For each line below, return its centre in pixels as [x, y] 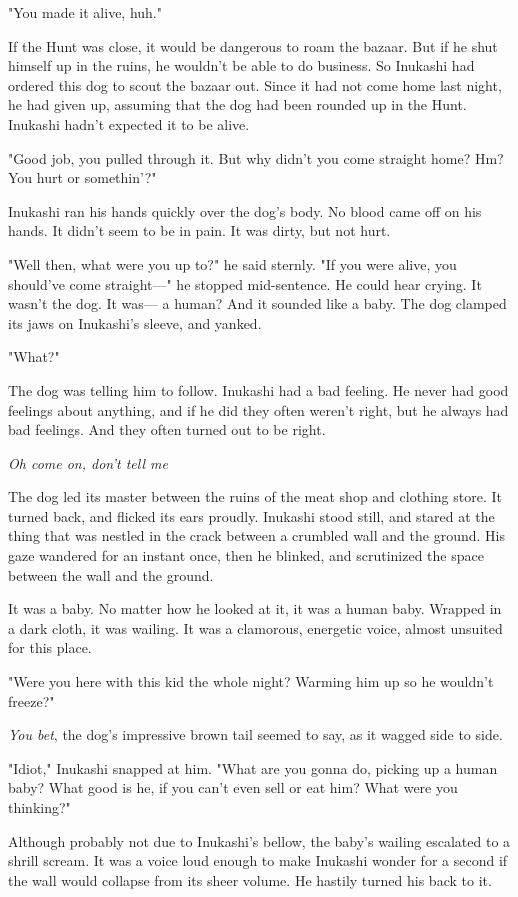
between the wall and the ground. [111, 574]
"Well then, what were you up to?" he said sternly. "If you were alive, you [232, 263]
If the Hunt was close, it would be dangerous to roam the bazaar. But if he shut [253, 45]
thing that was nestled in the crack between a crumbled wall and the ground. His [256, 535]
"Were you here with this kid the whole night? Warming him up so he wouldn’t [251, 681]
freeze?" [31, 700]
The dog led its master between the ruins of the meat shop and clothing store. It [255, 496]
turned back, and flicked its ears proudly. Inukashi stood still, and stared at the [251, 515]
